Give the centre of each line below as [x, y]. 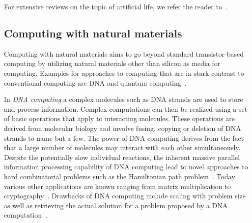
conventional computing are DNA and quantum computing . [95, 82]
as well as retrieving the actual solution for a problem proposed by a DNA [116, 205]
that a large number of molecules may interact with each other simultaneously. [122, 147]
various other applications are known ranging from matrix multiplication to [117, 186]
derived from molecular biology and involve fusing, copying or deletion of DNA [123, 128]
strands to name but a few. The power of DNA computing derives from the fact [124, 138]
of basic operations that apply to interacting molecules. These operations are [119, 118]
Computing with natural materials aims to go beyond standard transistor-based [124, 53]
